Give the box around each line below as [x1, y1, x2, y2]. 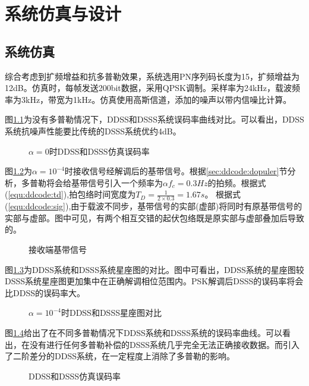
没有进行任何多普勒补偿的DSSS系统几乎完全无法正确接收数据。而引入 [29, 338, 300, 350]
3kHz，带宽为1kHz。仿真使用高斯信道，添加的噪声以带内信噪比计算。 [21, 93, 292, 105]
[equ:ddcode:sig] [8, 200, 65, 212]
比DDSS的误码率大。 [5, 286, 85, 299]
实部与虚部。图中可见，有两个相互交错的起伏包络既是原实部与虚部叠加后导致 [5, 211, 304, 224]
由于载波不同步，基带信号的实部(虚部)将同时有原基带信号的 [71, 200, 302, 212]
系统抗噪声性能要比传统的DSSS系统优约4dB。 [5, 124, 181, 137]
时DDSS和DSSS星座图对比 [61, 306, 162, 319]
